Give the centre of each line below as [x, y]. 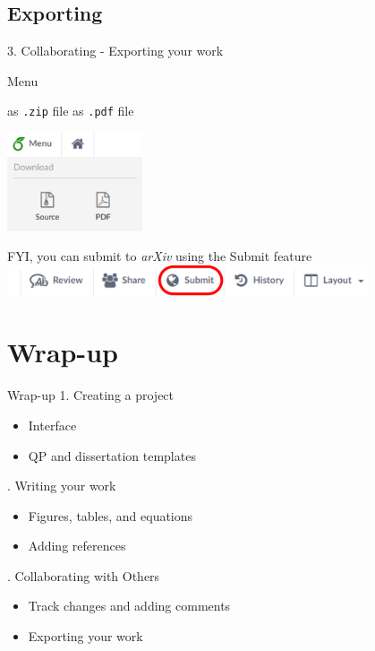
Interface [52, 425]
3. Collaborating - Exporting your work [115, 51]
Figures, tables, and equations [111, 515]
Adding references [77, 546]
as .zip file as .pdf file [71, 111]
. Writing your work [62, 486]
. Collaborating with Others [84, 575]
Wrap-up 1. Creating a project [91, 395]
